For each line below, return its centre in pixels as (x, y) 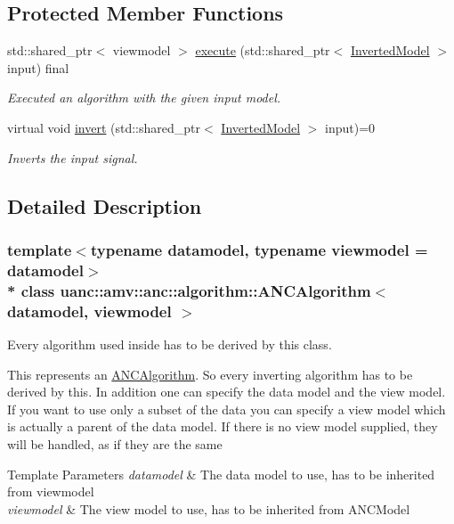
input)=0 (350, 127)
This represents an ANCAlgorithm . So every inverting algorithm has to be (210, 374)
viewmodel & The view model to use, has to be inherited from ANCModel (209, 508)
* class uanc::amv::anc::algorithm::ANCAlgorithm (189, 290)
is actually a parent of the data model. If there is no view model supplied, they (223, 426)
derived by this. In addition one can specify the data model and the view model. (227, 392)
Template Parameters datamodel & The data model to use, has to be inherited (221, 474)
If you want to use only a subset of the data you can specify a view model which (227, 409)
